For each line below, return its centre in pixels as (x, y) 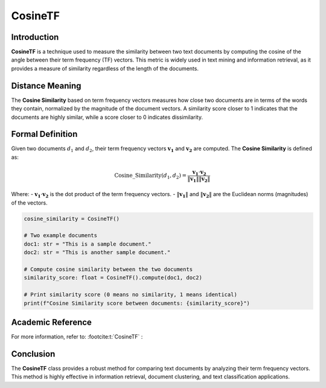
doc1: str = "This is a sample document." (88, 244)
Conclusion (33, 354)
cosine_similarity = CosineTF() (72, 218)
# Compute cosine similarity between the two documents (108, 269)
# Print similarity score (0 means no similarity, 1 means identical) (131, 295)
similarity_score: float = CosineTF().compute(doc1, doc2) (113, 278)
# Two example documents (61, 236)
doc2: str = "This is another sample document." (97, 253)
